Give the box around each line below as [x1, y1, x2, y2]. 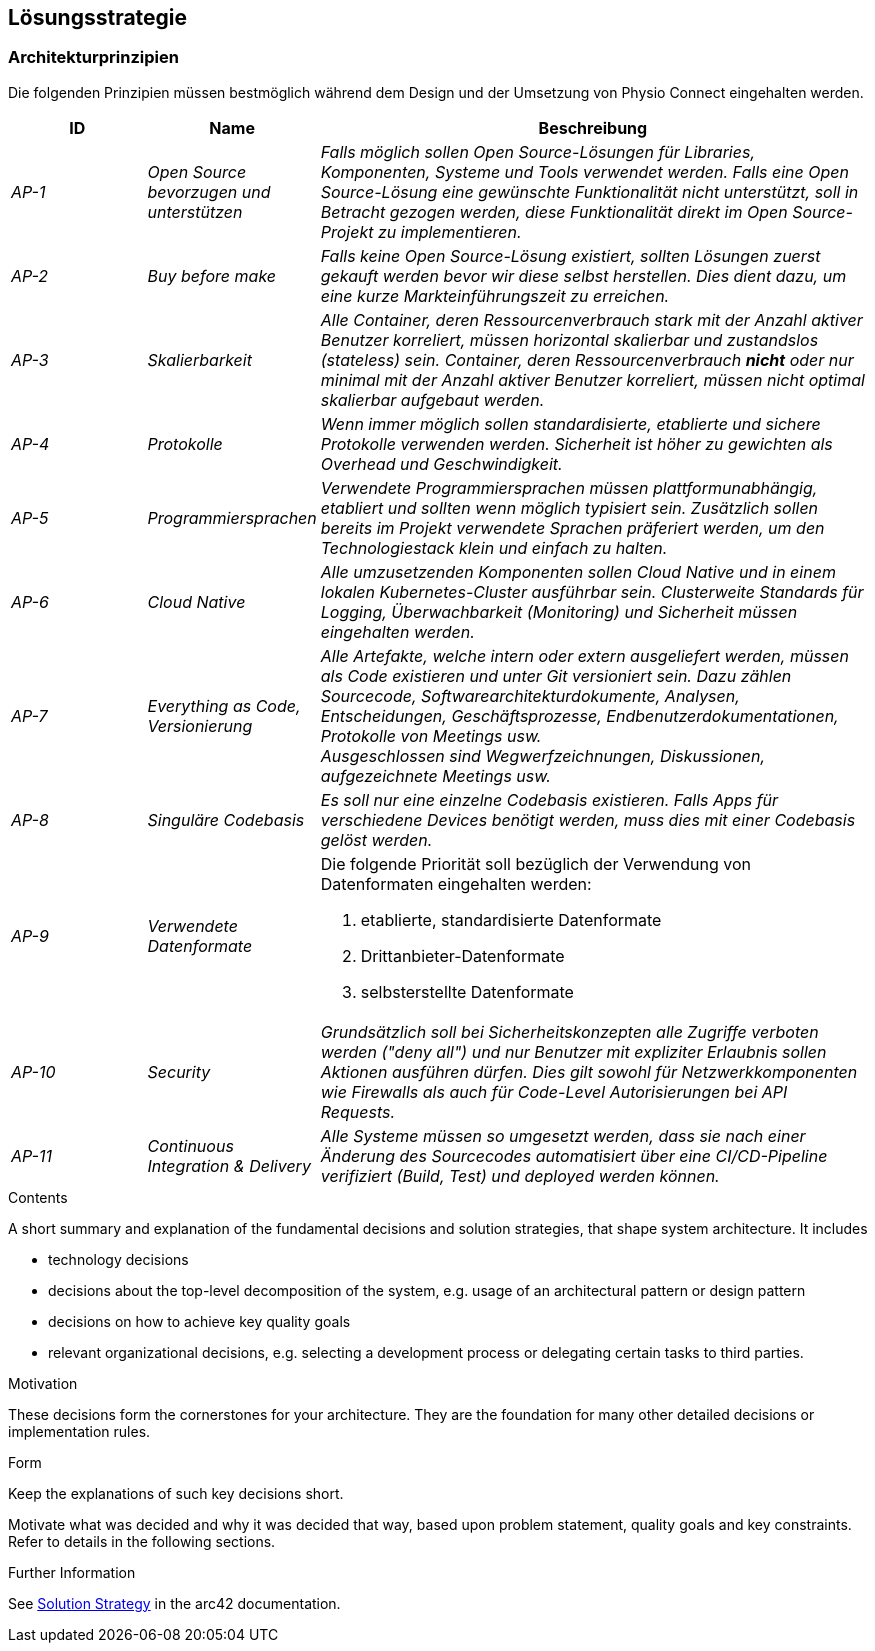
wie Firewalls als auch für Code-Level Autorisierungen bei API [320, 1081, 788, 1102]
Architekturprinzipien [8, 47, 179, 68]
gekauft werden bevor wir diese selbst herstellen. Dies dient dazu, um [320, 265, 847, 286]
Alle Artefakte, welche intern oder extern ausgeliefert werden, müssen [320, 645, 849, 666]
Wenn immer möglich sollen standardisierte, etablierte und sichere [320, 413, 821, 434]
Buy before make [147, 265, 277, 286]
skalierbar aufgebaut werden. [320, 389, 545, 410]
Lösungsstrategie [8, 5, 188, 30]
